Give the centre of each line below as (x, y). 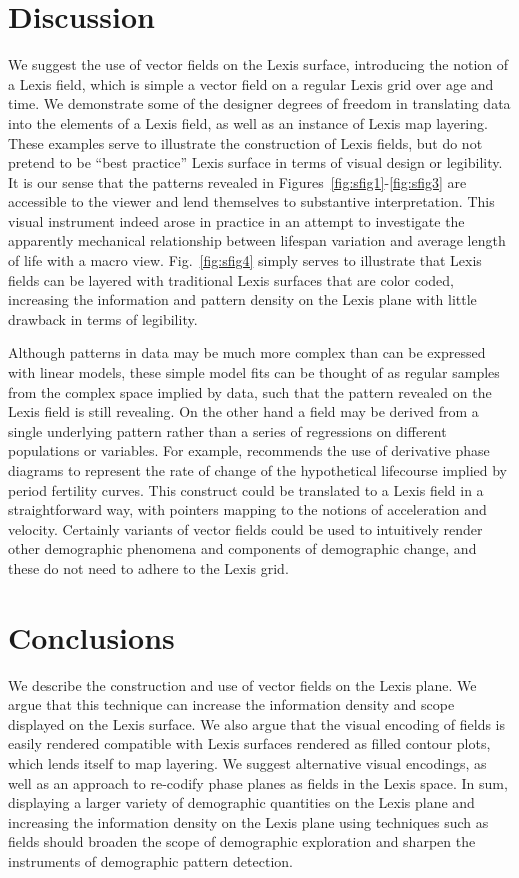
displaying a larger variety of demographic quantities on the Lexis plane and (241, 802)
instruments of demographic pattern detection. (150, 861)
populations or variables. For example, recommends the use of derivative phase (249, 450)
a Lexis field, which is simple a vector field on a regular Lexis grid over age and (251, 83)
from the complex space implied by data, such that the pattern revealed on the (250, 391)
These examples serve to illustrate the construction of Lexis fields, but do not (245, 142)
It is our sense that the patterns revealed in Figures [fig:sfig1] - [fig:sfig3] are (237, 181)
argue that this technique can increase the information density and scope (231, 704)
